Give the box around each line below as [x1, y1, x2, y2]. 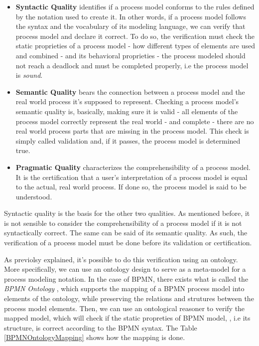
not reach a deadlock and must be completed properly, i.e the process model [15, 60, 249, 70]
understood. [15, 191, 52, 201]
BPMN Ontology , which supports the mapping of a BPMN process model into [4, 283, 245, 294]
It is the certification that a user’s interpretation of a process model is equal [15, 172, 248, 182]
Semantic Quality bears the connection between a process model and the [15, 86, 245, 97]
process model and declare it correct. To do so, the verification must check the [15, 30, 255, 41]
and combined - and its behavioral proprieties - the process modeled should [15, 50, 246, 60]
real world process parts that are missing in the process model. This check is [15, 126, 249, 136]
